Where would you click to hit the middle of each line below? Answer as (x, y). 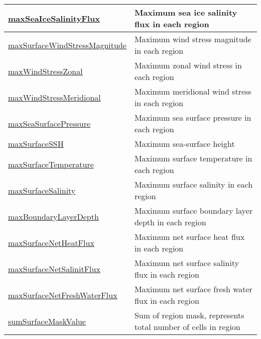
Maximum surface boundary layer (193, 210)
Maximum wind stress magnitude (193, 39)
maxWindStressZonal (45, 71)
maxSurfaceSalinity (42, 190)
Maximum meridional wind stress (193, 91)
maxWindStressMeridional (54, 97)
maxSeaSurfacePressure (49, 123)
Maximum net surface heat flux (189, 237)
